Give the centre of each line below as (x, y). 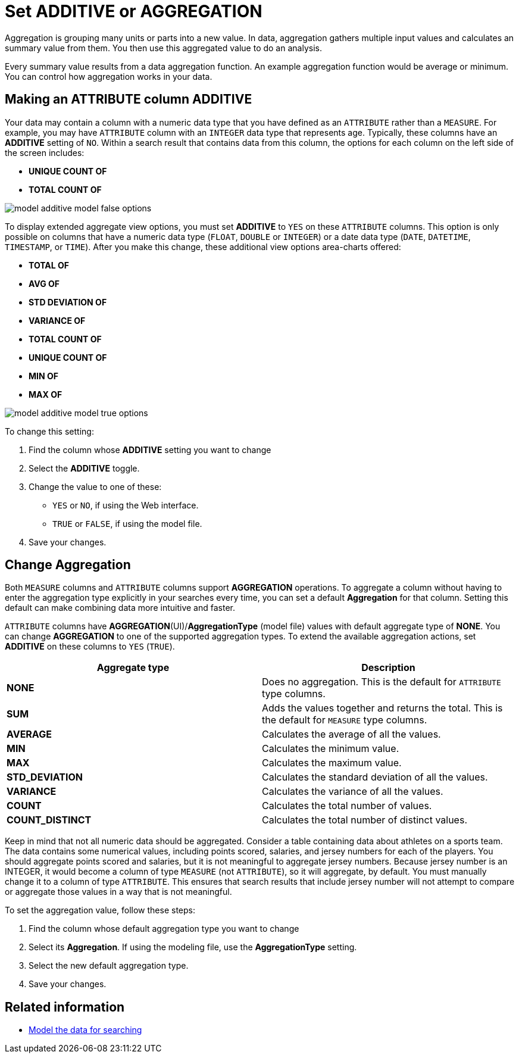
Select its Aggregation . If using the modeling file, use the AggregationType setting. (193, 947)
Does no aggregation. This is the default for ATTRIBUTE (382, 682)
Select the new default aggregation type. (109, 966)
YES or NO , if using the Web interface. (126, 505)
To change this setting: (49, 431)
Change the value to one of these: (95, 486)
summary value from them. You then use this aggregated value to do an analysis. (163, 48)
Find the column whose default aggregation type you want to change (164, 929)
